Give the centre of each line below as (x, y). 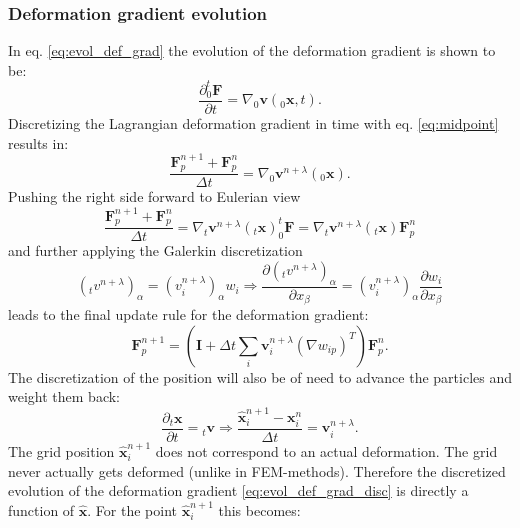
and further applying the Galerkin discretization (155, 250)
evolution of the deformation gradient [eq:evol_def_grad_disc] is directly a (238, 490)
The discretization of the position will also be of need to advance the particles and (260, 376)
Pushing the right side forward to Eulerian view (154, 196)
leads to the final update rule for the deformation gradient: (188, 314)
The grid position (61, 450)
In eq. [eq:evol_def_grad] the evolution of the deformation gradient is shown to (252, 50)
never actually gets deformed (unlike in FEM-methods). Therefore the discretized (257, 470)
